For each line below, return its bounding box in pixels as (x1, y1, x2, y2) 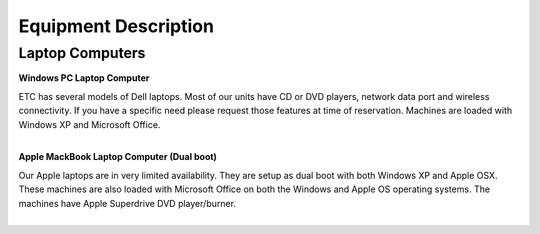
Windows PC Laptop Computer (18, 72, 150, 84)
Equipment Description (18, 15, 215, 37)
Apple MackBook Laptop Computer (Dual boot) (18, 151, 217, 163)
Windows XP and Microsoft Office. (18, 118, 161, 130)
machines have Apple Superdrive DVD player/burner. (18, 197, 237, 209)
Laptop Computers (18, 44, 146, 62)
